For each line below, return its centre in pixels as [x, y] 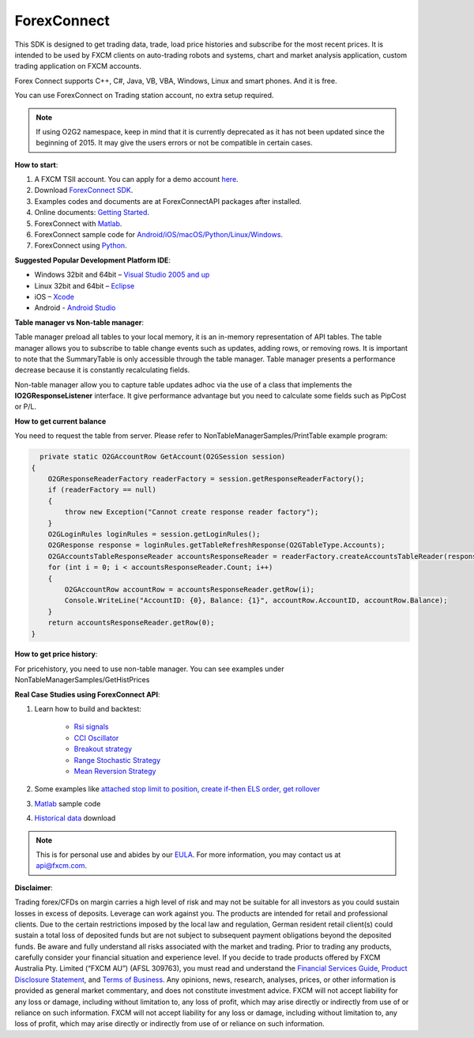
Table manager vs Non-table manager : [79, 322]
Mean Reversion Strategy [115, 771]
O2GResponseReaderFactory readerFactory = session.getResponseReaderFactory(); [206, 479]
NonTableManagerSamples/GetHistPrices [82, 680]
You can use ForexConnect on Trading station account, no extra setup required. [144, 96]
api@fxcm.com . [61, 866]
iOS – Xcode [55, 296]
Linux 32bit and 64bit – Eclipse [85, 285]
